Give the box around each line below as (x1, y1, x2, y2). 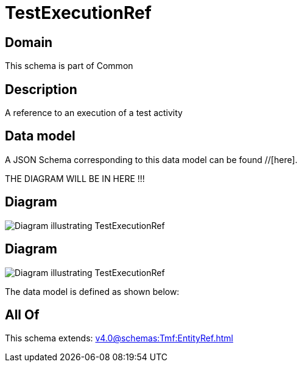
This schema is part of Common (5, 60, 133, 71)
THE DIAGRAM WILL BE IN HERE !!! (5, 173, 145, 184)
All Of (5, 307, 40, 322)
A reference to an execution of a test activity (5, 107, 183, 118)
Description (5, 81, 77, 97)
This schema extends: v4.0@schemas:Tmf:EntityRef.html (5, 333, 233, 344)
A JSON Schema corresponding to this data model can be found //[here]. (5, 154, 298, 165)
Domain (5, 34, 53, 50)
